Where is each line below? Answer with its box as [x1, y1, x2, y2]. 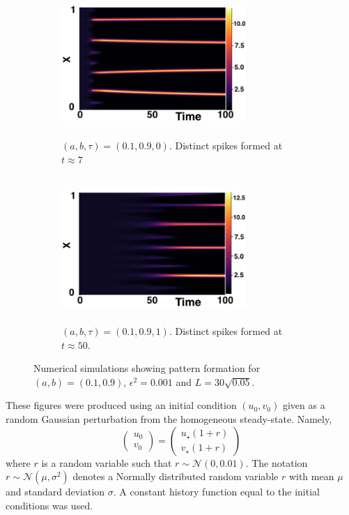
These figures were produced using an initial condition [6, 398, 237, 412]
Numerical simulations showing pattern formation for [33, 361, 261, 375]
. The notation [245, 455, 308, 470]
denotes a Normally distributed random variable [72, 469, 279, 484]
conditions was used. [6, 498, 93, 512]
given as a [282, 398, 325, 412]
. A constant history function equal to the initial [113, 484, 320, 499]
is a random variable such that [41, 455, 172, 470]
